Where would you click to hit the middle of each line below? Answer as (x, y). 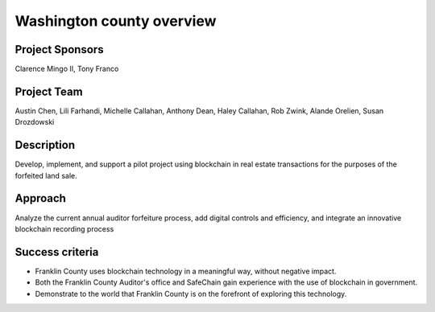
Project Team (49, 91)
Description (45, 145)
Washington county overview (116, 21)
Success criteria (57, 252)
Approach (40, 198)
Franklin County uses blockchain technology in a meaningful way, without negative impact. (186, 271)
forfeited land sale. (46, 175)
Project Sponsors (59, 49)
